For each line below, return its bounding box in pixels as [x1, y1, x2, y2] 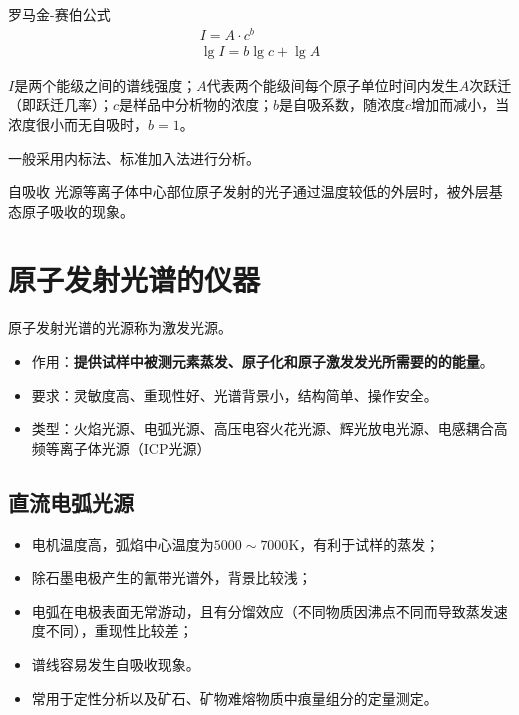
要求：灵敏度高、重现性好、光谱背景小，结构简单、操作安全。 [31, 384, 438, 405]
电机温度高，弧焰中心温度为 [31, 533, 214, 554]
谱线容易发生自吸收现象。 [31, 653, 200, 674]
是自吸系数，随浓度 [279, 94, 406, 115]
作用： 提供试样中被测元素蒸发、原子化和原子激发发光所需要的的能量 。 [31, 351, 494, 372]
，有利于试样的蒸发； [299, 533, 440, 554]
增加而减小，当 [411, 94, 510, 115]
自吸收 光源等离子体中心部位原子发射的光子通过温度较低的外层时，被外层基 [8, 181, 503, 202]
